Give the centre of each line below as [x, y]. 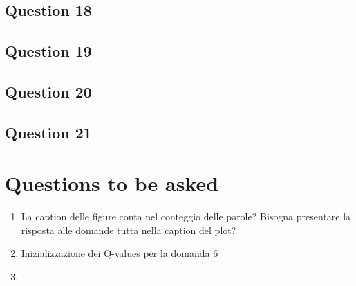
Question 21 [48, 132]
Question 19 [48, 51]
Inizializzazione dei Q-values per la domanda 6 [120, 253]
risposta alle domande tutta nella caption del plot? [129, 230]
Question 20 [48, 91]
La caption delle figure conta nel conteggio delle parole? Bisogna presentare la [186, 216]
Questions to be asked [112, 183]
